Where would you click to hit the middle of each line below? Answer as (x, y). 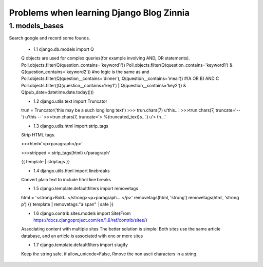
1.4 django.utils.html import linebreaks (72, 171)
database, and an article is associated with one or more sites (82, 236)
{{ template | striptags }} (46, 162)
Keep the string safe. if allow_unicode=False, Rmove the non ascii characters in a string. (109, 254)
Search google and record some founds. (49, 38)
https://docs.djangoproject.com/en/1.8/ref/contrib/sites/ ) (90, 220)
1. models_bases (37, 26)
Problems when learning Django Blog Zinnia (99, 13)
